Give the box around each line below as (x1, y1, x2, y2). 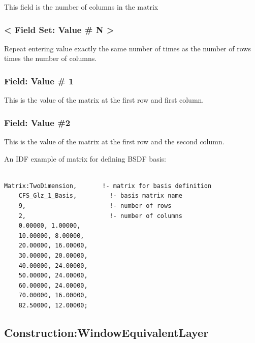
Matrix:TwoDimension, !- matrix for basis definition (4, 182, 212, 190)
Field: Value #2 (4, 116, 71, 129)
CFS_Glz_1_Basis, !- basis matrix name (18, 192, 182, 200)
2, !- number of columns (18, 212, 182, 220)
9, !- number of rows (18, 202, 172, 209)
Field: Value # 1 (4, 74, 74, 87)
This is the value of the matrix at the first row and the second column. (4, 136, 225, 147)
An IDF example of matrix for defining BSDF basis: (4, 153, 166, 164)
